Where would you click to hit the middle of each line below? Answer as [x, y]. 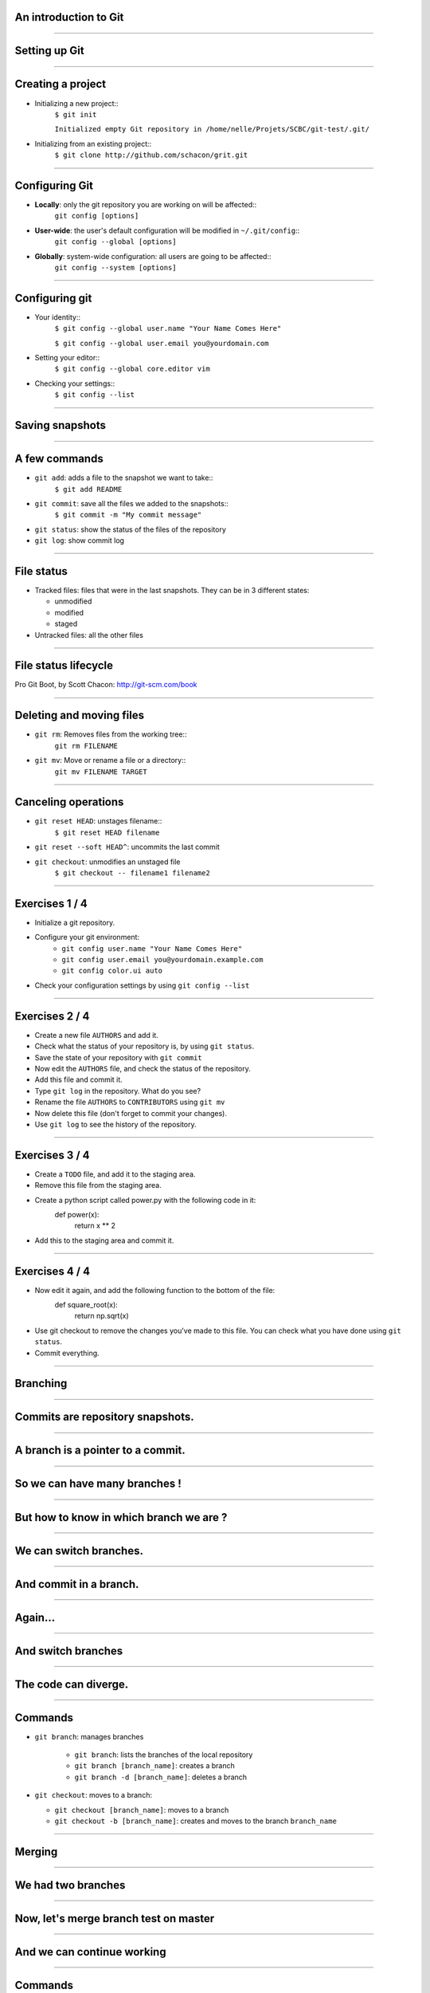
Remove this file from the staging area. [98, 1185]
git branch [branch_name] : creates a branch [154, 1766]
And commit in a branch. [77, 1584]
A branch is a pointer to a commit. [100, 1451]
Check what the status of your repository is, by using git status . [145, 1046]
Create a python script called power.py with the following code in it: [145, 1200]
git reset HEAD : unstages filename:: [98, 821]
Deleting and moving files [80, 715]
